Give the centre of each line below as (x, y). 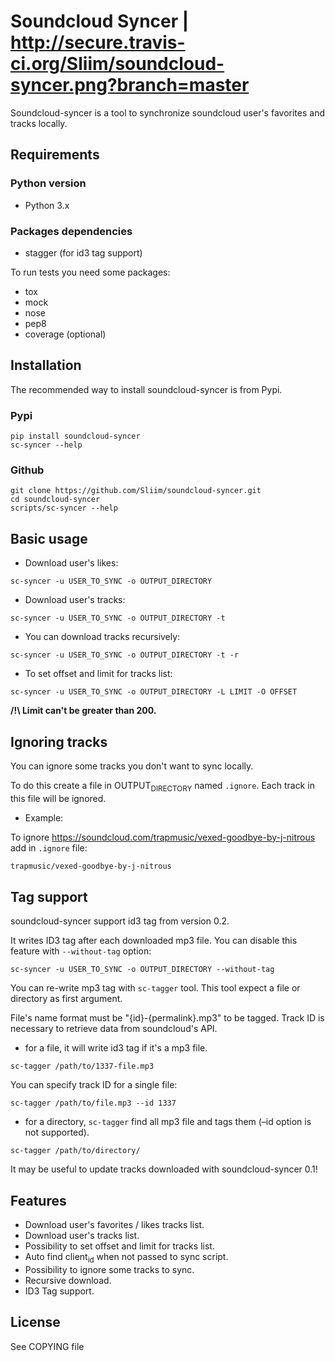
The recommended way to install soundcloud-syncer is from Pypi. (146, 389)
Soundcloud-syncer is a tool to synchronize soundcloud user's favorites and (167, 112)
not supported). (57, 1132)
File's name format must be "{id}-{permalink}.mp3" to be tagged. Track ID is (167, 1018)
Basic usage (49, 538)
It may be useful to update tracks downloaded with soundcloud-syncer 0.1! (164, 1169)
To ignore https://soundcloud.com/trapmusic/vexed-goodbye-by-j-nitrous (163, 837)
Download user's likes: (71, 563)
